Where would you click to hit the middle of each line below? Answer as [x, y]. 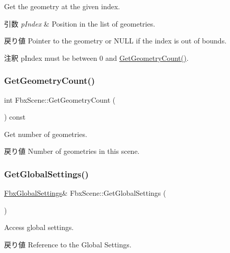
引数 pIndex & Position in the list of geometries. [80, 23]
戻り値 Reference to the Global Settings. [68, 244]
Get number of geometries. [46, 134]
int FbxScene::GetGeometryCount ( [60, 99]
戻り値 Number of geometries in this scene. [72, 151]
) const [15, 117]
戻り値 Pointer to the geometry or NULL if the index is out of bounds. [116, 41]
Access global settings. [39, 227]
